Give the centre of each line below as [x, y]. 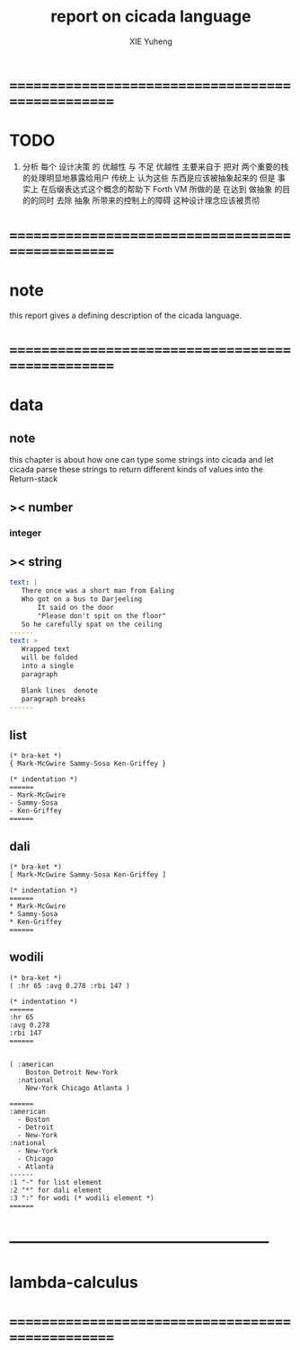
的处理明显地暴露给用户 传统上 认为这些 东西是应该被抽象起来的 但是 [149, 178]
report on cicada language [151, 17]
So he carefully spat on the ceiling [92, 624]
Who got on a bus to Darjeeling [82, 599]
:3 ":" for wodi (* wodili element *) [82, 1198]
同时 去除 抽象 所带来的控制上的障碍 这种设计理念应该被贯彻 [149, 200]
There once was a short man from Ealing [98, 591]
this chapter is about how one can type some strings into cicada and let [141, 460]
